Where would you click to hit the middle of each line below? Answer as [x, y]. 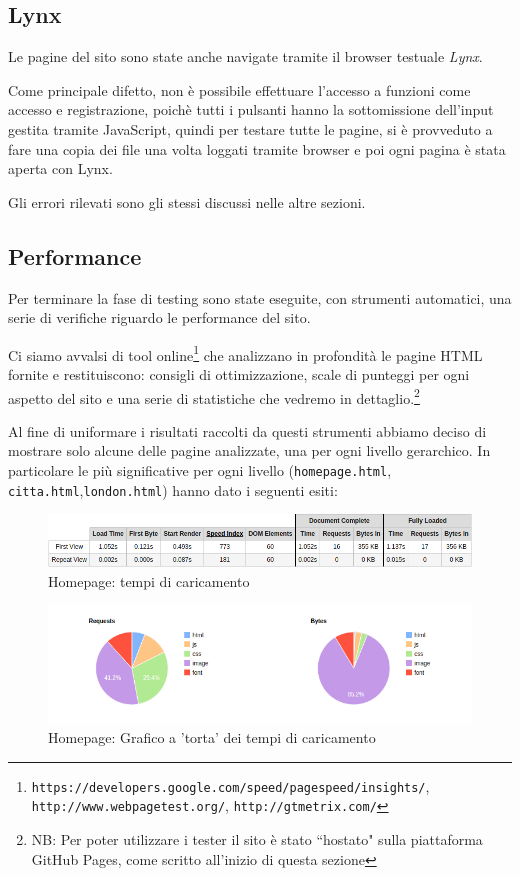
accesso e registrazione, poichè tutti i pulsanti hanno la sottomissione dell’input [251, 109]
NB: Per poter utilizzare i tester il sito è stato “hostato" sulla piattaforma [257, 839]
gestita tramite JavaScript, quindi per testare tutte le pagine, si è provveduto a [250, 128]
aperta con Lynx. [60, 168]
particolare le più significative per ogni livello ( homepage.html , [200, 470]
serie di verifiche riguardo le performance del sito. [159, 317]
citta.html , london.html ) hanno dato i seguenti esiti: [173, 489]
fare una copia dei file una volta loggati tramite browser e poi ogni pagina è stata [257, 148]
